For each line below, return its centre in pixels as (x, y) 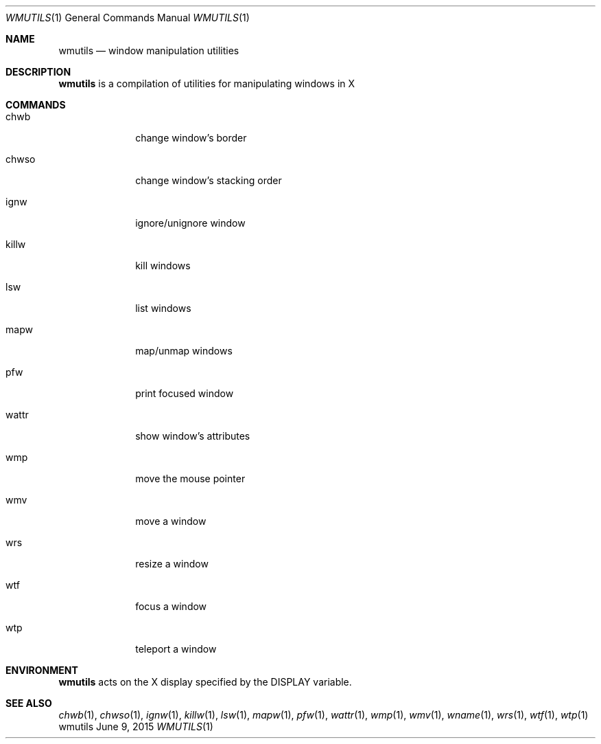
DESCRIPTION (38, 72)
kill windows (163, 266)
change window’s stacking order (209, 180)
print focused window (185, 393)
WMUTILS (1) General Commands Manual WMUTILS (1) (128, 18)
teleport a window (176, 649)
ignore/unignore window (190, 223)
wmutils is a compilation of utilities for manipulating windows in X (207, 83)
